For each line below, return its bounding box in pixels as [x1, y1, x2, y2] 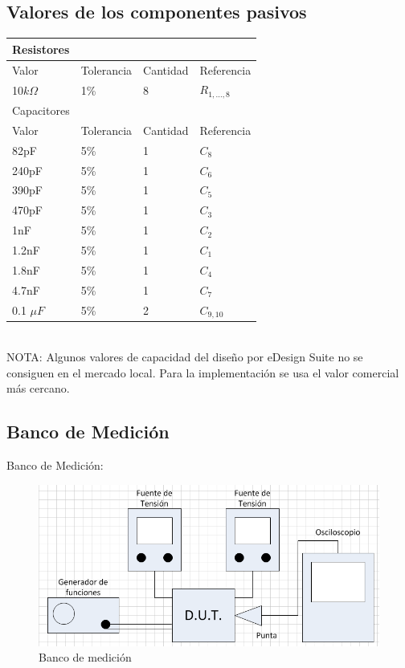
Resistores [12, 40, 70, 57]
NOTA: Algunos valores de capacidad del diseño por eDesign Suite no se [6, 348, 363, 365]
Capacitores [12, 102, 70, 119]
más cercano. [6, 380, 70, 397]
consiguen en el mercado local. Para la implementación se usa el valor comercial [6, 364, 399, 381]
